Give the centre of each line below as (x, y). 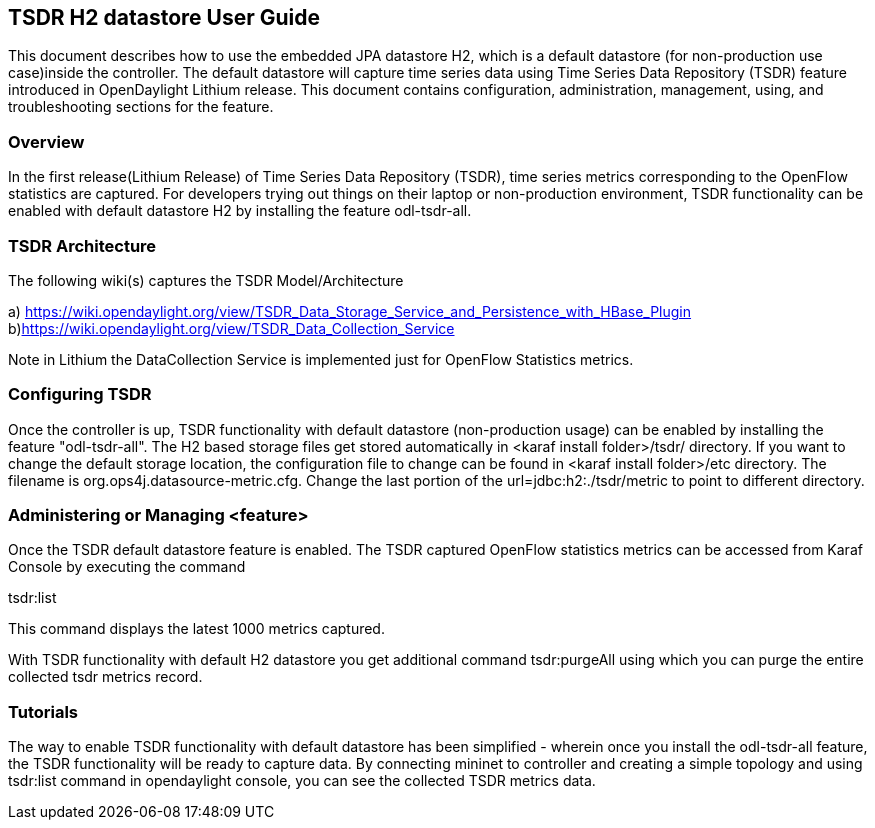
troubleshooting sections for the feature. (141, 107)
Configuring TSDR (80, 394)
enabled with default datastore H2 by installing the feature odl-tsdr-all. (240, 211)
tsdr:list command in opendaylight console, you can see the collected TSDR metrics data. (302, 781)
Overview (46, 141)
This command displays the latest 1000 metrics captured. (196, 629)
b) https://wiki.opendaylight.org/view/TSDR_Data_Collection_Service (231, 328)
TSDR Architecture (82, 245)
